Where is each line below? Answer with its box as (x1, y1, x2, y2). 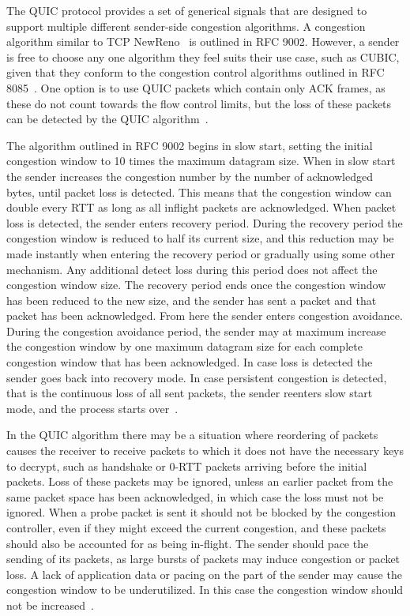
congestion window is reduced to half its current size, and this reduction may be (6, 230, 394, 246)
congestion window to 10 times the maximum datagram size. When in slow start (6, 152, 396, 169)
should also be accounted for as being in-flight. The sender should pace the (6, 535, 369, 551)
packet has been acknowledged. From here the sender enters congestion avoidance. (6, 307, 403, 324)
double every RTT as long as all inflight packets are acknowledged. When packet (6, 199, 397, 216)
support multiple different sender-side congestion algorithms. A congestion (6, 17, 366, 34)
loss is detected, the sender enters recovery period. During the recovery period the (6, 214, 403, 231)
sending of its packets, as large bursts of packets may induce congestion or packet (6, 550, 401, 567)
